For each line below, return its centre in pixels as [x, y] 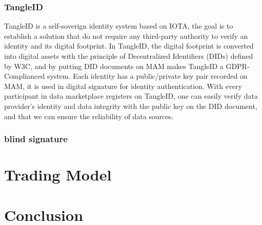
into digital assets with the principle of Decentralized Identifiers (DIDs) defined [129, 56]
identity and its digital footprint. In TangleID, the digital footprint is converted [129, 46]
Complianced [25, 76]
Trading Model [58, 175]
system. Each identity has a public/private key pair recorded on [147, 76]
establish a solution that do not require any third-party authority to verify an [126, 36]
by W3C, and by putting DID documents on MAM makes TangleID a [114, 66]
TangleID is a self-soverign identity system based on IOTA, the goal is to [119, 26]
